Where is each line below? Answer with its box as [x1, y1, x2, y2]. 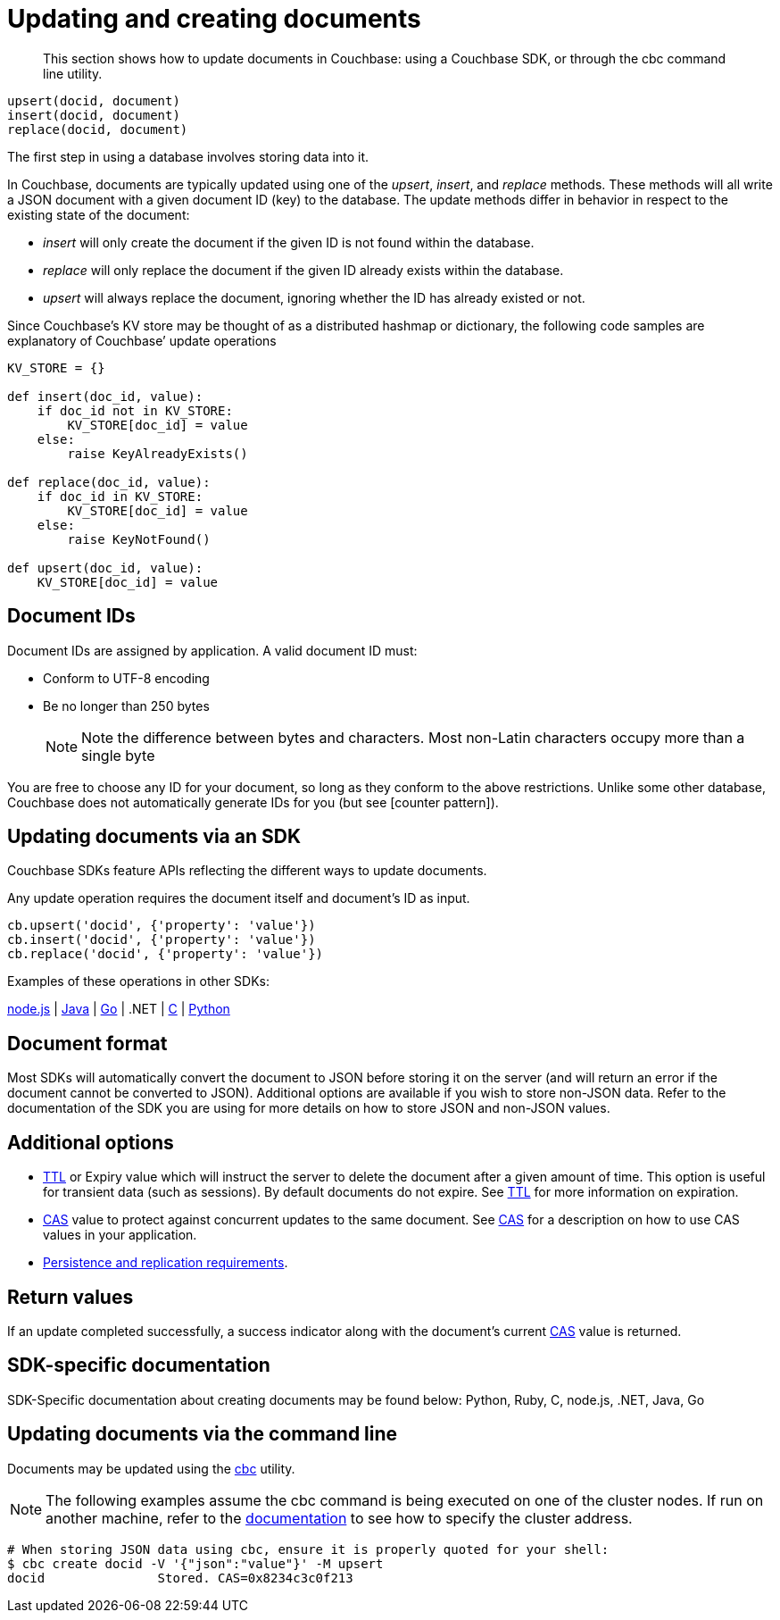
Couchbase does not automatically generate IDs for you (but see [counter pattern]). [7, 794, 499, 810]
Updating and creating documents [7, 4, 421, 34]
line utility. [43, 65, 103, 81]
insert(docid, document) [7, 107, 180, 122]
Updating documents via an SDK [7, 825, 302, 848]
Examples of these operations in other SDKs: [7, 973, 270, 990]
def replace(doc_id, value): [7, 474, 211, 489]
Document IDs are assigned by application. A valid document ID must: [7, 642, 418, 658]
